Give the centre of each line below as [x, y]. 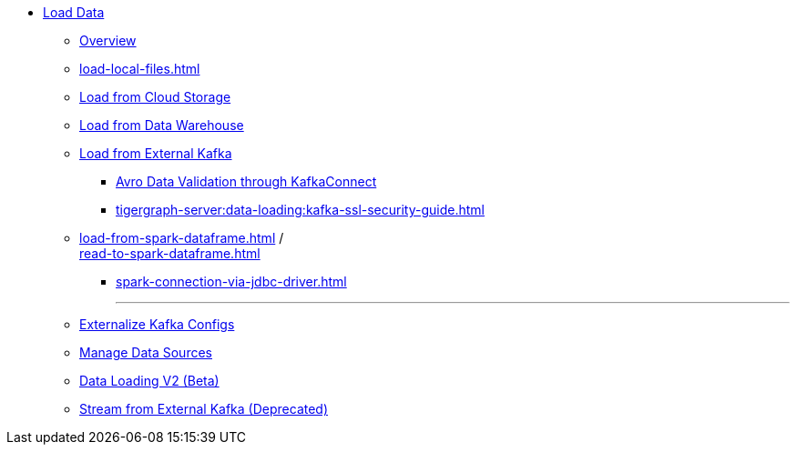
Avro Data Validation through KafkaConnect [246, 181]
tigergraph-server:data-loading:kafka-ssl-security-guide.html [300, 210]
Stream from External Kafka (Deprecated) [204, 409]
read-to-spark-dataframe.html [170, 253]
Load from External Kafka [156, 153]
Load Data [74, 12]
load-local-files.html [140, 69]
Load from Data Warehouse [162, 125]
